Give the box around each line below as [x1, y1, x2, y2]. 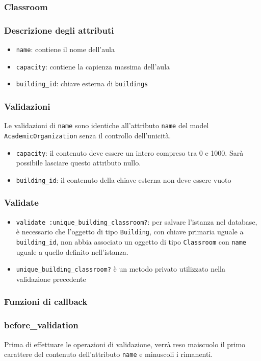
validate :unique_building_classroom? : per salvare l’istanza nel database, [16, 216, 257, 227]
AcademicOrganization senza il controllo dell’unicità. [4, 130, 171, 140]
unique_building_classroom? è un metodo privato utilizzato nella [16, 263, 225, 274]
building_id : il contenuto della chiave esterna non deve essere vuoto [16, 174, 231, 185]
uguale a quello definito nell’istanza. [16, 246, 128, 257]
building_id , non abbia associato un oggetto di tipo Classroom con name [16, 236, 247, 247]
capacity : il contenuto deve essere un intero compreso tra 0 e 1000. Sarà [16, 147, 244, 158]
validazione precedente [16, 273, 86, 284]
